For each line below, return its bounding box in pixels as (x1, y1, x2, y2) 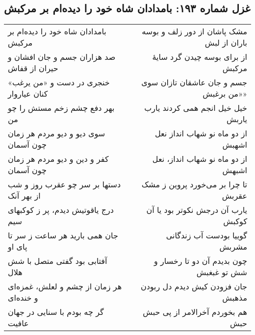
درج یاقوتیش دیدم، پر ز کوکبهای (8, 204, 114, 216)
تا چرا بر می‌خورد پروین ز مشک (141, 179, 247, 190)
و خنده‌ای (8, 292, 38, 304)
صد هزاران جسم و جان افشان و (8, 51, 116, 63)
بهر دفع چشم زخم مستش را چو (8, 102, 115, 114)
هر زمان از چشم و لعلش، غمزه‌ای (8, 281, 122, 292)
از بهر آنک (8, 190, 41, 202)
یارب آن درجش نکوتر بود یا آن (146, 204, 247, 216)
